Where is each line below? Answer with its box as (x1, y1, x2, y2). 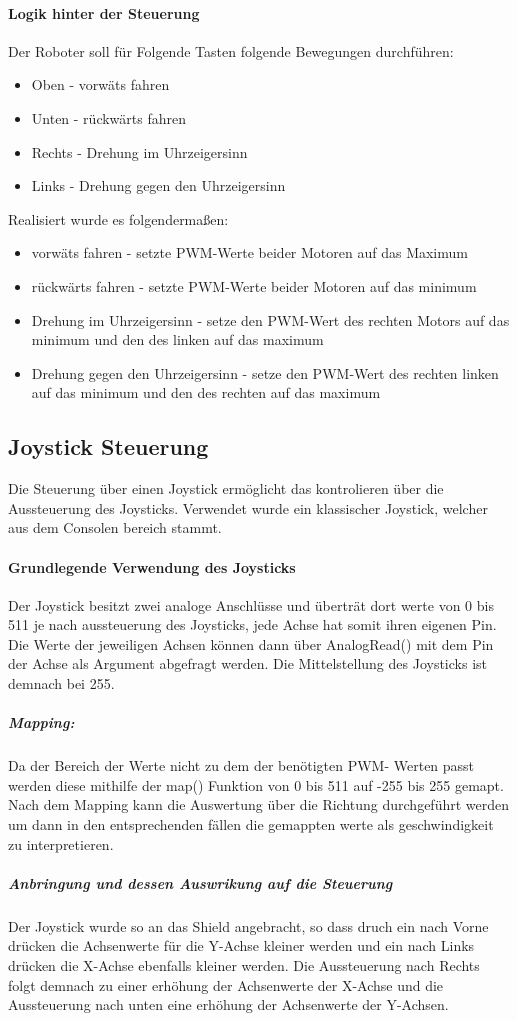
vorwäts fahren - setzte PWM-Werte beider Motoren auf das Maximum (31, 242, 468, 263)
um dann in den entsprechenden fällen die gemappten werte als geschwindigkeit (8, 814, 494, 835)
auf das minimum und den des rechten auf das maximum (31, 382, 381, 403)
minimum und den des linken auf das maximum (31, 329, 324, 350)
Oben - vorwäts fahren (31, 74, 170, 95)
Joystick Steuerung (8, 431, 209, 462)
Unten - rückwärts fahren (31, 107, 186, 128)
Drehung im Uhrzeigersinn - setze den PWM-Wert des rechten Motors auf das (31, 309, 510, 330)
